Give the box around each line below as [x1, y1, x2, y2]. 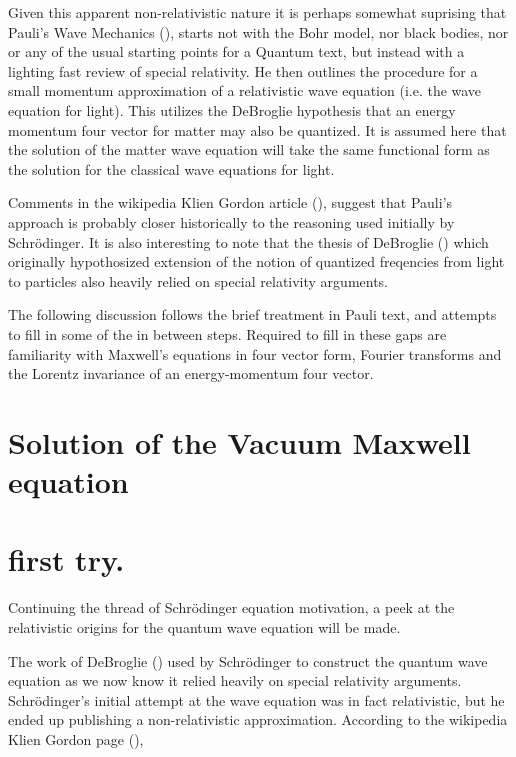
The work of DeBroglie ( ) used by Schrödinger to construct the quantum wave [8, 650, 488, 671]
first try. [8, 539, 125, 580]
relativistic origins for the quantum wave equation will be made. [8, 616, 401, 637]
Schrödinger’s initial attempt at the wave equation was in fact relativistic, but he [8, 689, 505, 710]
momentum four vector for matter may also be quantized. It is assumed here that [8, 119, 507, 140]
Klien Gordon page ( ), [8, 728, 144, 749]
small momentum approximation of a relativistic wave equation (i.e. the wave [8, 80, 482, 101]
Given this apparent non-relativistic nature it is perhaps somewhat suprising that [8, 2, 507, 22]
